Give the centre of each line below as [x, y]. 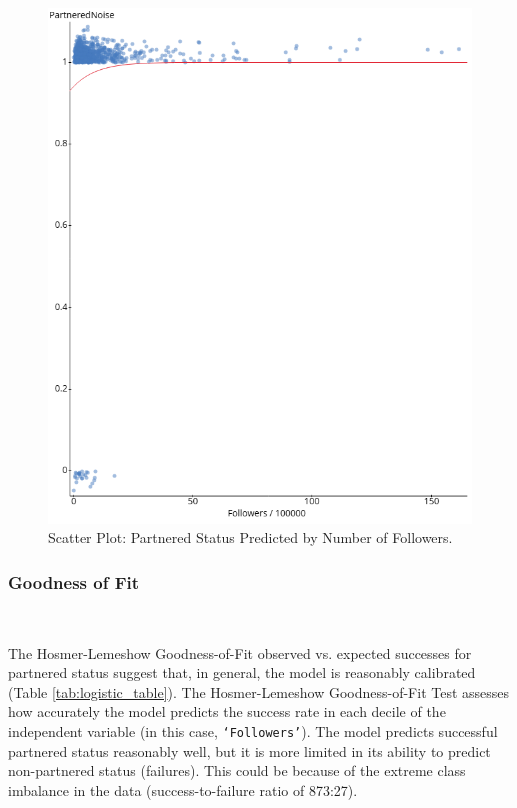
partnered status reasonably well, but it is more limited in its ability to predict [249, 750]
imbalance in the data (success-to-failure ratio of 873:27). [183, 789]
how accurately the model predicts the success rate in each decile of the [227, 711]
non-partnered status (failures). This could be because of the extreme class [237, 770]
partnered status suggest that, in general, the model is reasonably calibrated [242, 672]
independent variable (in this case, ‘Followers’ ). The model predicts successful [253, 731]
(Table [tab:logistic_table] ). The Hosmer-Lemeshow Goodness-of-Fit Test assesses [259, 691]
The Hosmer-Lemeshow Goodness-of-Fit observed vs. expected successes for [240, 652]
